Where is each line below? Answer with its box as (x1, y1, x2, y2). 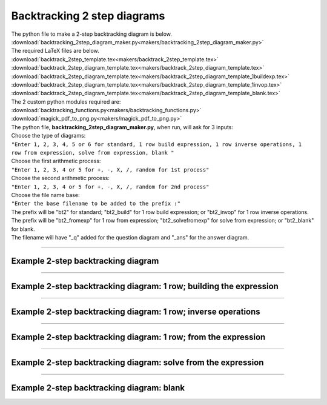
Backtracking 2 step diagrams (11, 9, 165, 22)
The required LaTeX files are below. (11, 47, 99, 55)
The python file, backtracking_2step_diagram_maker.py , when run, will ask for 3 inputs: (11, 123, 233, 130)
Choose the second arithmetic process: (11, 175, 110, 182)
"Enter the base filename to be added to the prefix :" (11, 200, 181, 207)
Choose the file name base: (11, 191, 80, 198)
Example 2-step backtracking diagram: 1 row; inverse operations (11, 306, 260, 316)
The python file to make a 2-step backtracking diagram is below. (11, 30, 172, 38)
